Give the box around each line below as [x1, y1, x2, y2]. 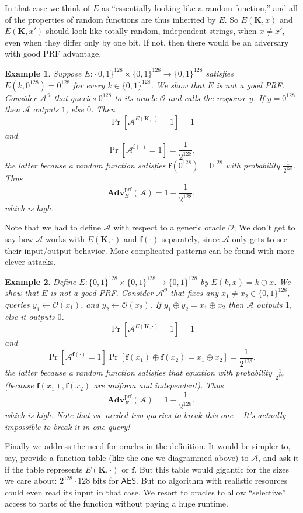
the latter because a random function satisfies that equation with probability [5, 366, 272, 378]
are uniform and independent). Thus [93, 379, 224, 391]
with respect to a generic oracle [113, 221, 226, 233]
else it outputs [5, 310, 55, 322]
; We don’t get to [234, 221, 295, 233]
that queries [54, 91, 96, 104]
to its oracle [114, 91, 157, 104]
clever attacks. [5, 256, 56, 268]
